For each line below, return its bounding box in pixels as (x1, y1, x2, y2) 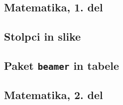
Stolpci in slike (4, 29, 81, 44)
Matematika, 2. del (4, 87, 103, 103)
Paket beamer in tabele (4, 57, 119, 73)
